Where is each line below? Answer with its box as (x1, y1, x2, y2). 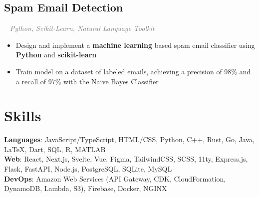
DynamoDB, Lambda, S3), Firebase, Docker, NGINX (4, 183, 167, 194)
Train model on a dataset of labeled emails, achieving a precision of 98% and (15, 66, 251, 76)
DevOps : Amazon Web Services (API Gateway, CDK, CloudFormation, (4, 173, 226, 184)
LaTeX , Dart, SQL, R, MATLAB (4, 144, 106, 154)
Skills (4, 105, 41, 126)
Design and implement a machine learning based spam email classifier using (15, 39, 255, 50)
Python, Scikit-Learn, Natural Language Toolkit (9, 23, 155, 33)
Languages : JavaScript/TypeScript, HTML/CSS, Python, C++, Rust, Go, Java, (4, 134, 255, 145)
